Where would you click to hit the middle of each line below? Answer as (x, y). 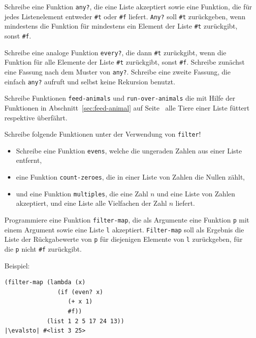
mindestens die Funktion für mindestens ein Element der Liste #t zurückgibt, (121, 26)
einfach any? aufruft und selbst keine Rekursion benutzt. (90, 81)
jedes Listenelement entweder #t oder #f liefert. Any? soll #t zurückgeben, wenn (125, 16)
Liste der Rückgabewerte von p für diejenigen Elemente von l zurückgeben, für (124, 239)
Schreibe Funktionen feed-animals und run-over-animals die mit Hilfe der (120, 98)
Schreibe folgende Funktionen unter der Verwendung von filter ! (103, 134)
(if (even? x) (80, 292)
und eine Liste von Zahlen (196, 193)
